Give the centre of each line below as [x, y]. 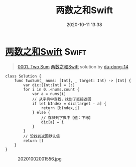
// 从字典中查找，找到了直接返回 [61, 99]
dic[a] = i [52, 122]
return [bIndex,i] [60, 108]
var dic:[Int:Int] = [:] [49, 85]
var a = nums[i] [49, 94]
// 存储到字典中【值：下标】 [67, 118]
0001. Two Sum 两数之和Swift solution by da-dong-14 [73, 66]
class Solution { [23, 76]
